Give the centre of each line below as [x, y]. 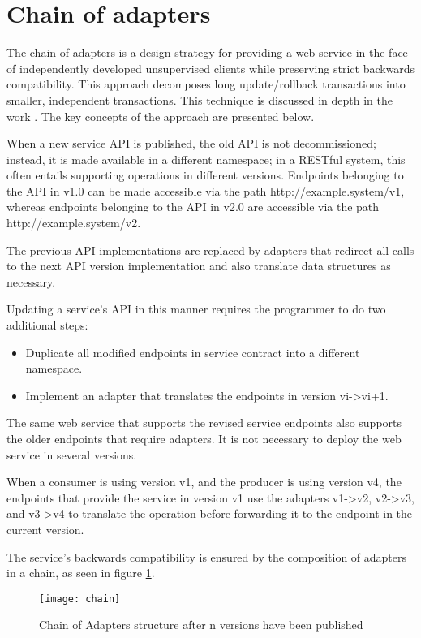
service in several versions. [72, 454]
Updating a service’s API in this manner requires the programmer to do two [196, 309]
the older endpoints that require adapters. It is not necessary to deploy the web [204, 438]
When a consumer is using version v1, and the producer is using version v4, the [204, 482]
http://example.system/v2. [74, 223]
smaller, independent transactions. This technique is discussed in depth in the [200, 99]
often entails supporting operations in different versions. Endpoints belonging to [205, 175]
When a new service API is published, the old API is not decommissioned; [191, 143]
